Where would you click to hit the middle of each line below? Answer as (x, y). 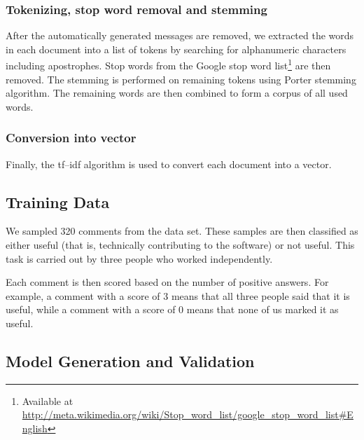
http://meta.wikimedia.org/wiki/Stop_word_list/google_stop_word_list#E (188, 414)
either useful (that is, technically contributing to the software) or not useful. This (180, 245)
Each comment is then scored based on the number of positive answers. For (167, 282)
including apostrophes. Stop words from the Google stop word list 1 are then (168, 64)
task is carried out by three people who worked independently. (139, 258)
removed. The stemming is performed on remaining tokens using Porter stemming (181, 79)
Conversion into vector (71, 138)
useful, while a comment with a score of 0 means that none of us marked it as (172, 309)
